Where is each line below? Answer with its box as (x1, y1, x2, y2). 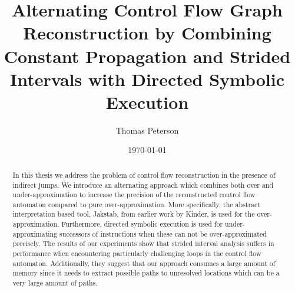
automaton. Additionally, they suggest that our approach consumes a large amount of (12, 258, 276, 268)
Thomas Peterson (115, 124, 179, 136)
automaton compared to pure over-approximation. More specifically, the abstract (12, 199, 260, 209)
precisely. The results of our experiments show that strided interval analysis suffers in (12, 238, 274, 248)
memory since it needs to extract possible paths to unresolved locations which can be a (12, 268, 280, 278)
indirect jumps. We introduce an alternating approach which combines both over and (12, 180, 274, 190)
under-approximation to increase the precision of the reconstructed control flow (12, 190, 256, 200)
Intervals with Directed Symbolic (9, 67, 285, 91)
